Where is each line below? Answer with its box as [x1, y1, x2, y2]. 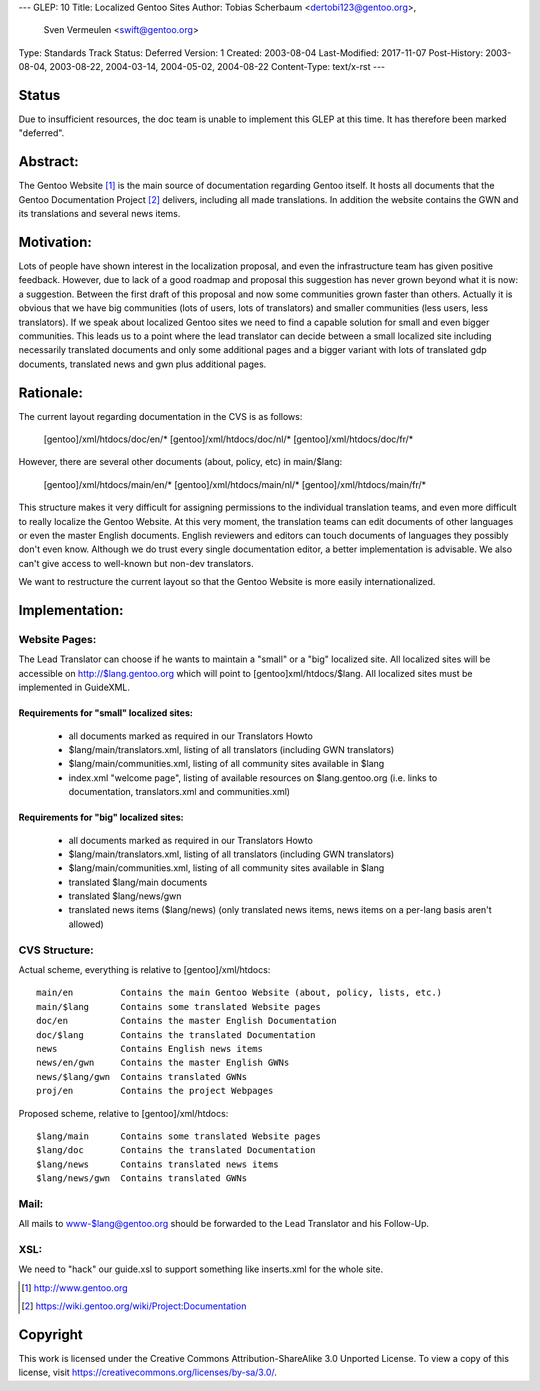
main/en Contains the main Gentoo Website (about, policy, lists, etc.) [36, 987, 443, 999]
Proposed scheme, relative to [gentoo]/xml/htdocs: [18, 1107, 229, 1119]
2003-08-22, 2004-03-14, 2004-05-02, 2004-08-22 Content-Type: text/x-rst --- [49, 61, 386, 73]
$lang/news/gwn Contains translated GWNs [36, 1173, 248, 1184]
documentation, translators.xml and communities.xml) [68, 786, 290, 798]
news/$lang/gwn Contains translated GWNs [36, 1071, 248, 1082]
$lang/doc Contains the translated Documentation [36, 1145, 316, 1156]
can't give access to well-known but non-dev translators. [18, 557, 254, 569]
